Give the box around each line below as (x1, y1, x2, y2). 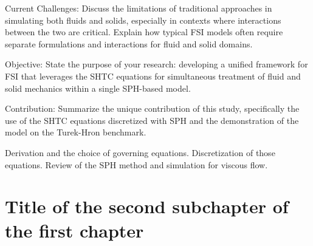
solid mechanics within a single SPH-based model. (5, 81, 191, 94)
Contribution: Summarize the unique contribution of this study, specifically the (5, 102, 300, 115)
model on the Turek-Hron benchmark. (5, 126, 146, 138)
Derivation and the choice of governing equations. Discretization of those (5, 146, 275, 159)
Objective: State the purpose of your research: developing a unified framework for (5, 58, 308, 70)
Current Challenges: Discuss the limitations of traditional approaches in (5, 2, 272, 14)
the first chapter (5, 217, 144, 242)
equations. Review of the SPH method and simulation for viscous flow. (5, 158, 268, 171)
